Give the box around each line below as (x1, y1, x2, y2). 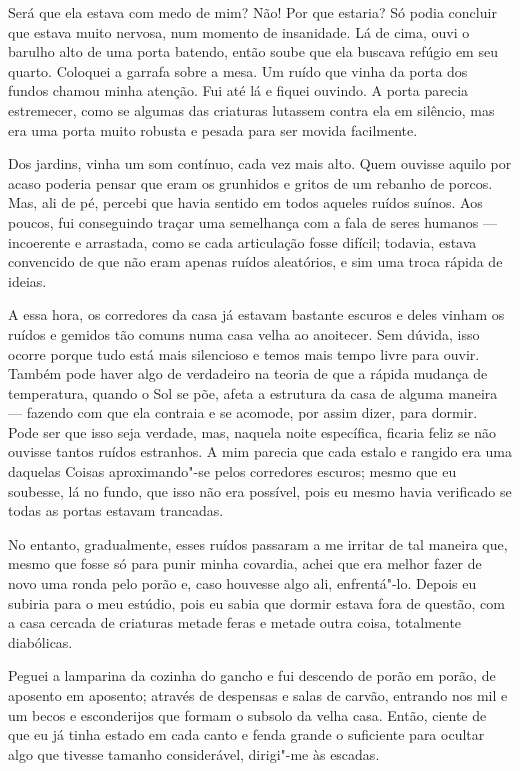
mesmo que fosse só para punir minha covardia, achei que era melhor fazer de (8, 553, 482, 574)
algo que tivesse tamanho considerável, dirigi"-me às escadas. (8, 743, 380, 764)
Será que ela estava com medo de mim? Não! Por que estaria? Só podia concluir (8, 2, 497, 22)
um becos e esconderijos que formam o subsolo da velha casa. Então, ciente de (8, 704, 487, 725)
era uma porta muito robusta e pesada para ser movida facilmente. (8, 119, 418, 140)
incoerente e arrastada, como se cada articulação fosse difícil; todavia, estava (8, 231, 477, 252)
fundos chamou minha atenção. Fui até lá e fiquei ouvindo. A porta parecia (8, 80, 469, 101)
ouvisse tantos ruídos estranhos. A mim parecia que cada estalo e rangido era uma (8, 441, 512, 462)
